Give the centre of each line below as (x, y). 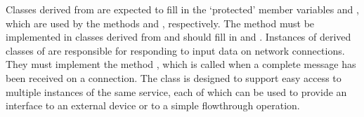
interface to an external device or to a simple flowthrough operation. (153, 105)
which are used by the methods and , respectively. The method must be (160, 23)
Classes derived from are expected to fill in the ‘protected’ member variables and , (182, 9)
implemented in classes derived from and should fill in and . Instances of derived (178, 37)
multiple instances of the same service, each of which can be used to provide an (176, 91)
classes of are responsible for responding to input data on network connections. (175, 50)
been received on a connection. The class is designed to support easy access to (174, 77)
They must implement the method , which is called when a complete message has (181, 64)
